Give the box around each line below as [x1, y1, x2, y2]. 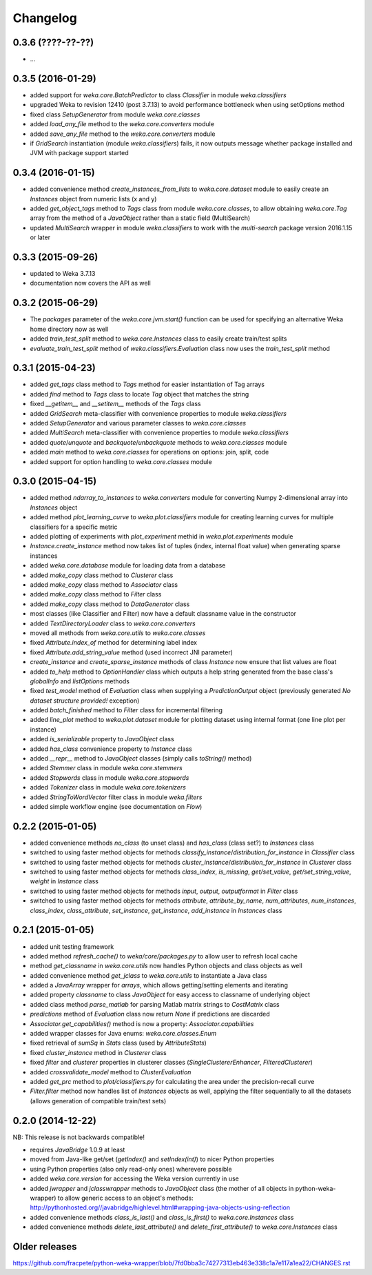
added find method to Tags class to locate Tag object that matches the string [30, 390, 249, 398]
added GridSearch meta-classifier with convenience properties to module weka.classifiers [30, 409, 287, 417]
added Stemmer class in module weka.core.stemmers [30, 764, 183, 772]
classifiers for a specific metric [30, 523, 118, 531]
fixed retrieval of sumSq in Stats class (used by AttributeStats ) [30, 1038, 207, 1047]
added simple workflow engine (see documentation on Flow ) [30, 802, 203, 810]
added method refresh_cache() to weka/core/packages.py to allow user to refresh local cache [30, 952, 298, 960]
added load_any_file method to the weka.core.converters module [30, 120, 215, 128]
